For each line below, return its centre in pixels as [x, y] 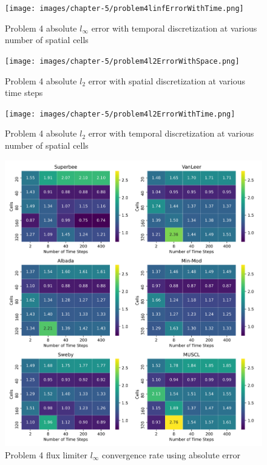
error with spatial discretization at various [167, 80]
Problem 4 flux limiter [46, 454]
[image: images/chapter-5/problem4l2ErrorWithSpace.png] [122, 61]
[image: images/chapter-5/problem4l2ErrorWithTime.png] [120, 114]
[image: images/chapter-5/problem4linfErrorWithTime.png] [124, 8]
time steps [24, 93]
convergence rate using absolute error [171, 454]
